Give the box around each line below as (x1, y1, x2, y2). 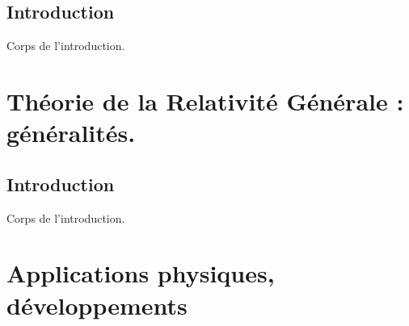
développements (6, 288, 188, 321)
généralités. (6, 116, 136, 149)
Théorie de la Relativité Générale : (6, 84, 404, 117)
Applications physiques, (6, 257, 275, 290)
